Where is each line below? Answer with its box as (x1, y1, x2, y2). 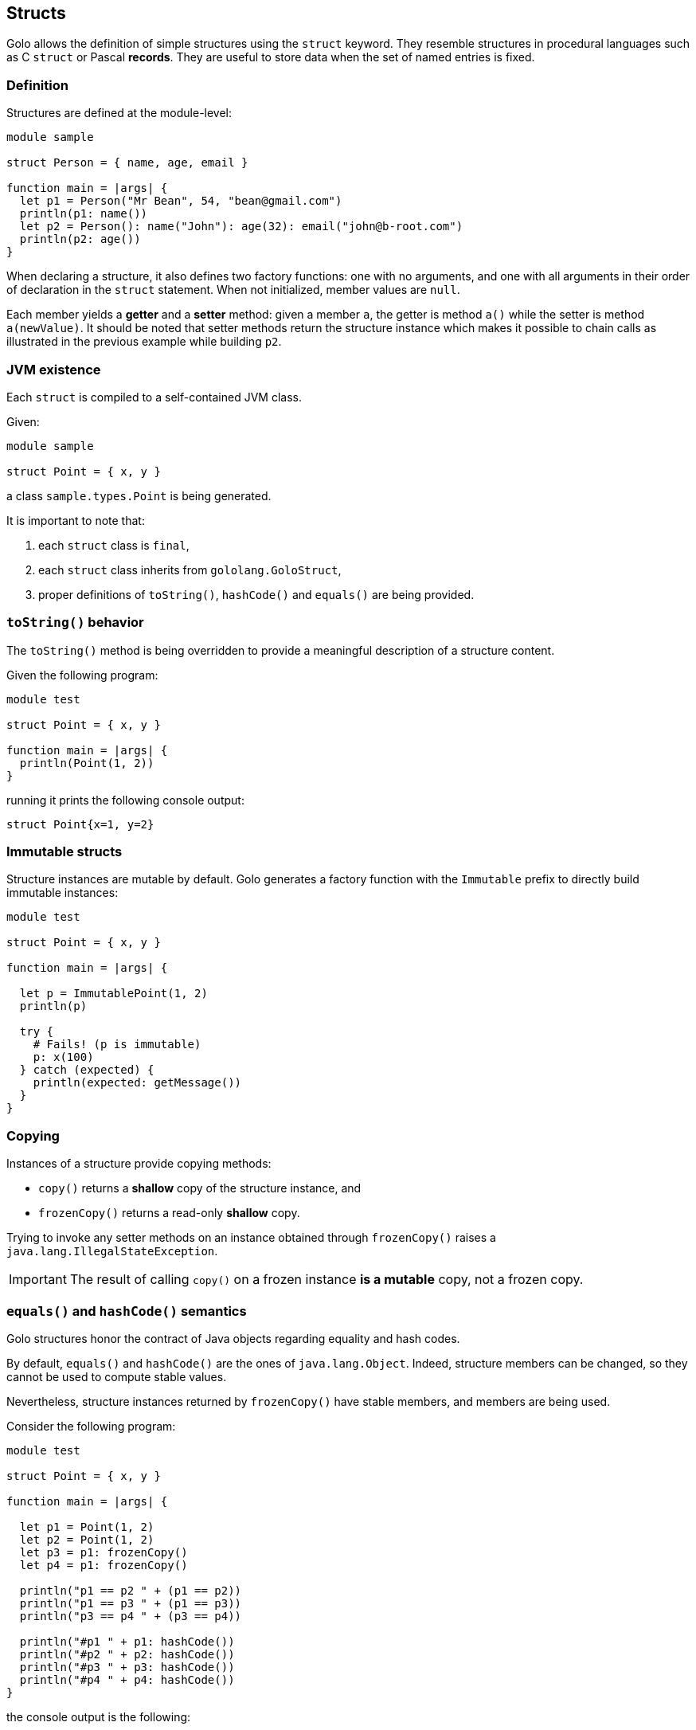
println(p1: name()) (19, 207, 148, 221)
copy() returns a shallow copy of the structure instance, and (38, 1181, 362, 1196)
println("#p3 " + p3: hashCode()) (19, 1660, 235, 1673)
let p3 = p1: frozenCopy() (19, 1545, 188, 1559)
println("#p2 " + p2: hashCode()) (19, 1647, 235, 1661)
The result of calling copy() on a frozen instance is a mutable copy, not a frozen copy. (69, 1271, 584, 1288)
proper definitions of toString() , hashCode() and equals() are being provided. (38, 587, 475, 601)
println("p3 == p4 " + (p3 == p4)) (19, 1609, 242, 1622)
